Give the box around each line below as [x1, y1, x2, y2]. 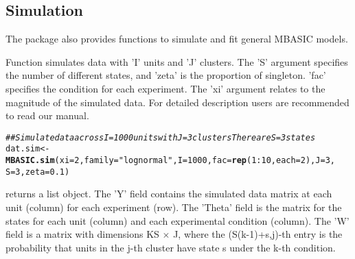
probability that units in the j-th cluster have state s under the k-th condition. [5, 240, 336, 254]
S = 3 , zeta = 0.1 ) [5, 166, 70, 177]
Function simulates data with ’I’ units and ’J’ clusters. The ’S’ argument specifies [5, 54, 348, 69]
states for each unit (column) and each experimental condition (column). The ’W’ [5, 213, 350, 227]
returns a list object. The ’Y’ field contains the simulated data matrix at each [5, 186, 332, 201]
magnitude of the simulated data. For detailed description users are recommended [5, 95, 350, 109]
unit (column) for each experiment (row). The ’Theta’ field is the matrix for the [5, 199, 342, 214]
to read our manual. [5, 108, 89, 123]
